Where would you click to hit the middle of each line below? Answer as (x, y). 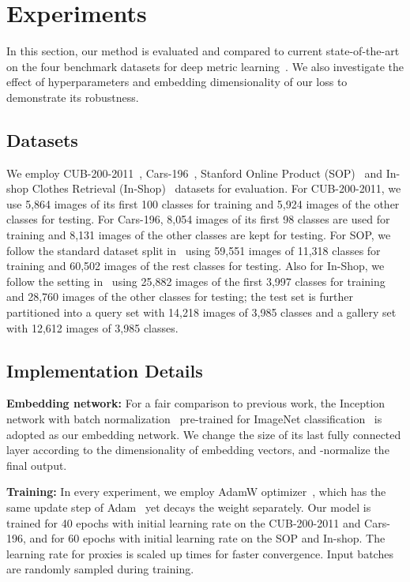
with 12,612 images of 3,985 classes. (92, 327)
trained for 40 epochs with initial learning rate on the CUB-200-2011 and (184, 522)
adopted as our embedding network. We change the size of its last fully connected (204, 434)
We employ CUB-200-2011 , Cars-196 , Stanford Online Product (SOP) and (195, 173)
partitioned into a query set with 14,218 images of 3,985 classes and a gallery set (201, 312)
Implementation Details (105, 370)
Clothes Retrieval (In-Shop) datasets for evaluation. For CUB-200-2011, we (216, 188)
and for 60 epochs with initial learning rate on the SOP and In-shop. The (207, 538)
